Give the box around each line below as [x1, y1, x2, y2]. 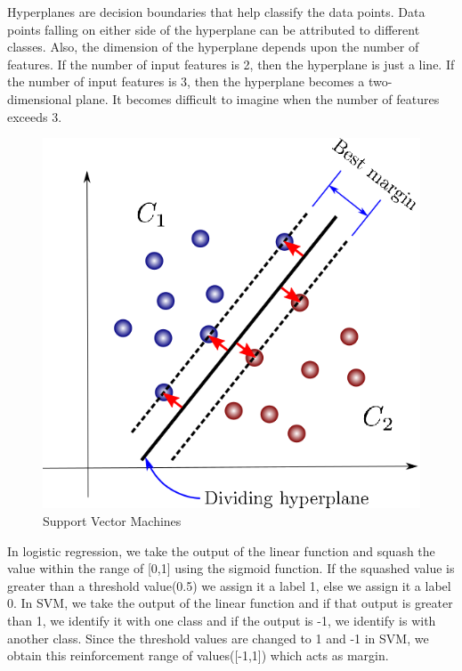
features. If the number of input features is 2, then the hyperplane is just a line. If [7, 54, 455, 73]
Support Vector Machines [43, 511, 182, 530]
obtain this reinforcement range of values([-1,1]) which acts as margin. [7, 646, 389, 665]
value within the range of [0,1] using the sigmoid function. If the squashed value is [7, 559, 455, 578]
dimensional [7, 89, 72, 108]
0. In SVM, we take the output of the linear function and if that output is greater [7, 594, 453, 612]
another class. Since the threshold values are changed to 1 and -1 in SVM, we [7, 628, 429, 647]
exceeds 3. [7, 107, 62, 125]
